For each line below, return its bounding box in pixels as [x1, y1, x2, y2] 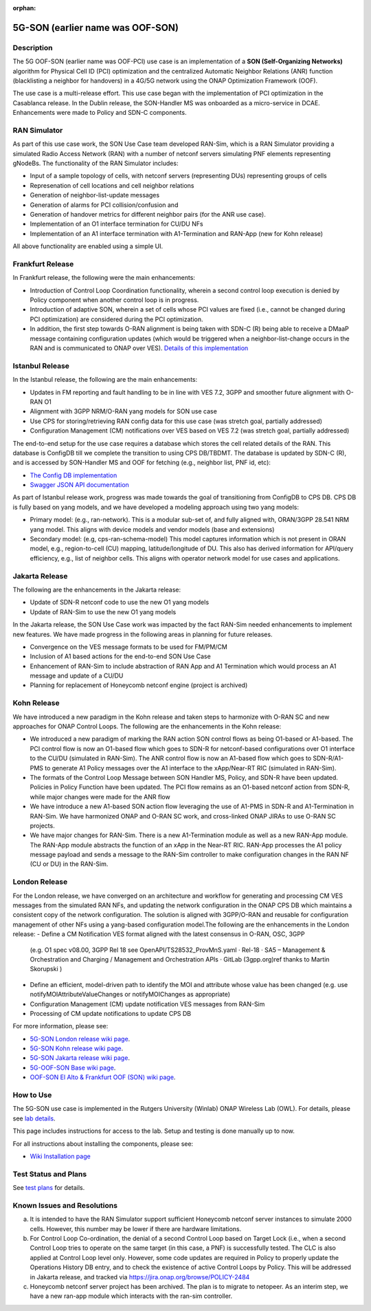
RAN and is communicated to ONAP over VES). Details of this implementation [30, 344, 249, 352]
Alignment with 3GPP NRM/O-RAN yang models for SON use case [30, 407, 218, 415]
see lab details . [12, 1114, 56, 1123]
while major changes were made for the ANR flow [30, 792, 171, 801]
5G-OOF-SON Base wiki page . [30, 1063, 116, 1072]
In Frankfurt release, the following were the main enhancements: [12, 274, 196, 282]
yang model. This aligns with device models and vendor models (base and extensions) [30, 525, 275, 533]
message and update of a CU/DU [30, 671, 124, 680]
